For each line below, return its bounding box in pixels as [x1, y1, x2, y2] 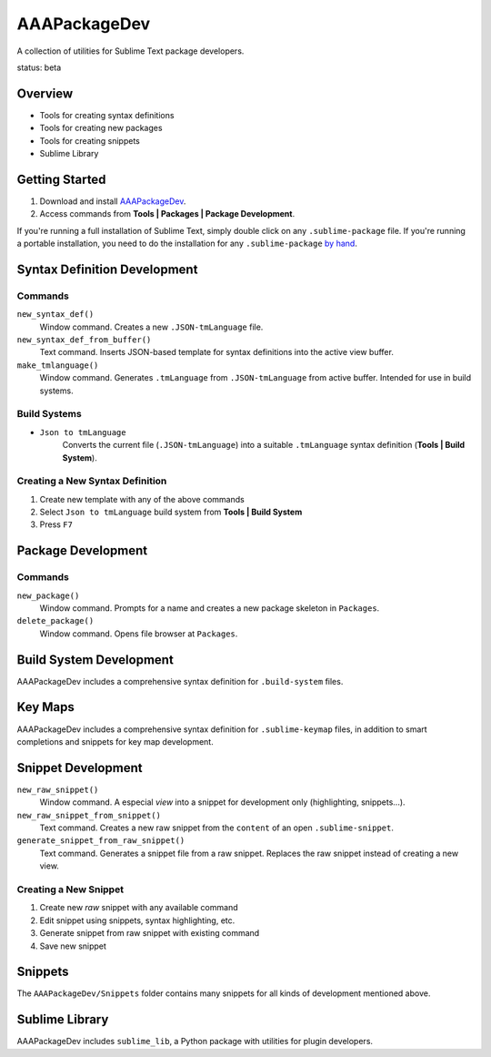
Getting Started [16, 171, 106, 187]
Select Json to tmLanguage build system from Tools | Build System [39, 506, 303, 518]
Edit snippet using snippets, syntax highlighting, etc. [39, 915, 235, 926]
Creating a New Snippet [16, 883, 125, 896]
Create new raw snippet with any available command [39, 902, 238, 913]
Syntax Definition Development [16, 261, 198, 277]
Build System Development [16, 652, 175, 667]
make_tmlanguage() [16, 360, 99, 371]
